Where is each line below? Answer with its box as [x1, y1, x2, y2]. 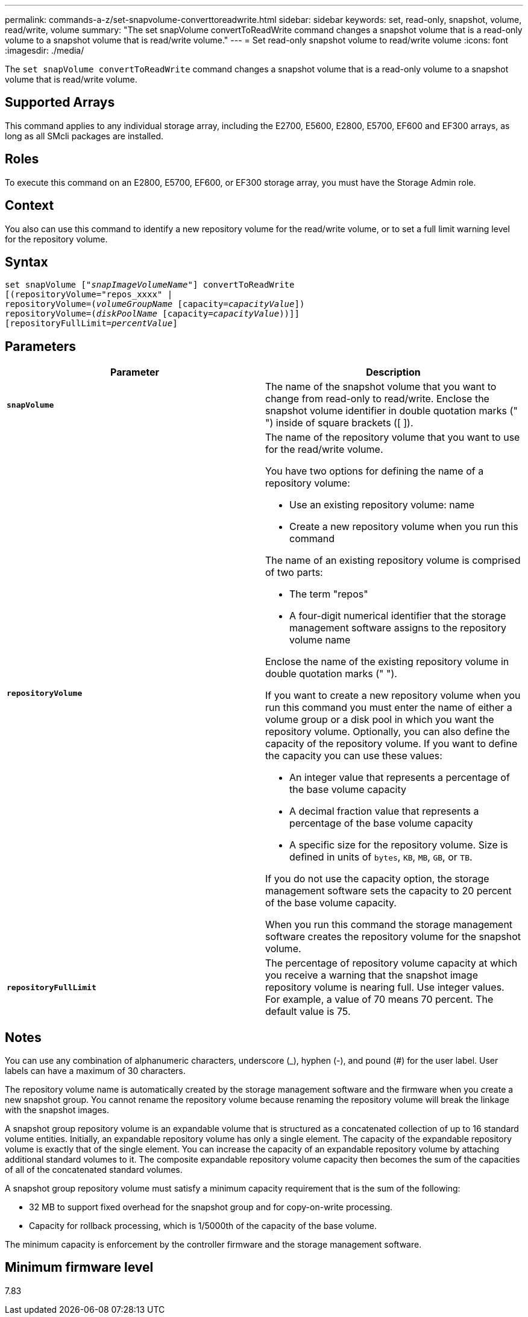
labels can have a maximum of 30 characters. [5, 1066, 186, 1076]
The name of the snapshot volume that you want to [265, 381, 497, 393]
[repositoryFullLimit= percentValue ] [5, 318, 178, 329]
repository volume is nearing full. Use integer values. [265, 981, 504, 994]
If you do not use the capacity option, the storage [265, 873, 489, 885]
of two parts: [265, 566, 323, 579]
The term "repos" [289, 588, 368, 601]
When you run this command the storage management [265, 918, 513, 931]
